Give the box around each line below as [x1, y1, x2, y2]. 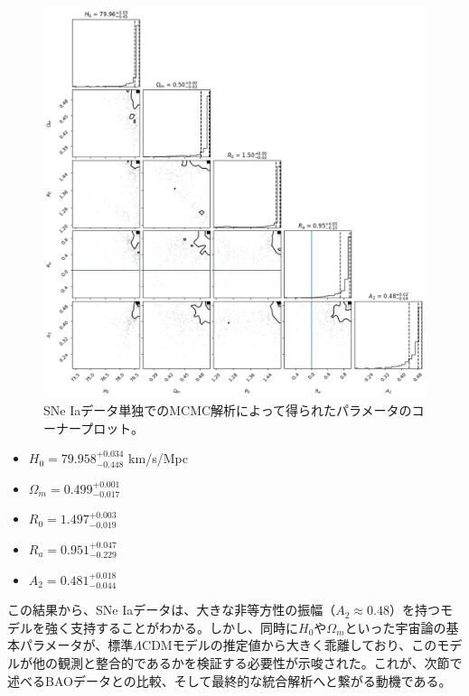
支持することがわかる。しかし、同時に [70, 617, 298, 636]
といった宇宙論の [344, 617, 446, 636]
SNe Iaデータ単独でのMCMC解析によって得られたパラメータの [43, 401, 412, 420]
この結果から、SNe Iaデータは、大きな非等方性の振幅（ [7, 600, 336, 619]
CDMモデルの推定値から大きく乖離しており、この [142, 636, 437, 654]
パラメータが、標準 [19, 636, 134, 654]
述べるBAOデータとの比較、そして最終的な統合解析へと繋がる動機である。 [7, 671, 452, 690]
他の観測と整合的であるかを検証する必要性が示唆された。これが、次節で [32, 653, 463, 672]
